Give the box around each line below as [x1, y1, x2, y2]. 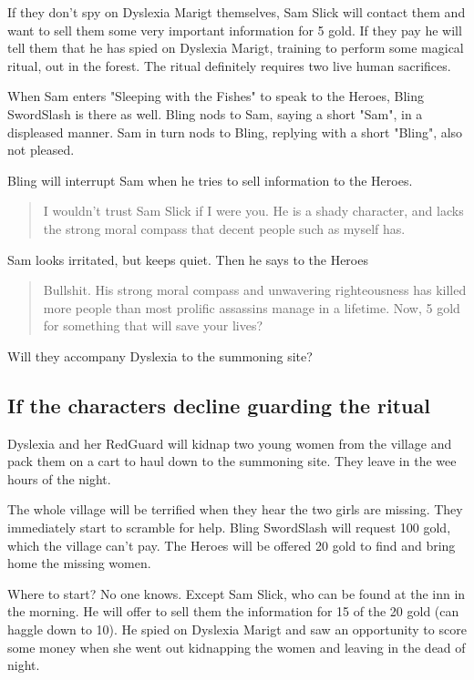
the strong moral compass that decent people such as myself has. [43, 218, 406, 238]
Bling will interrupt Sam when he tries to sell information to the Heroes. [7, 170, 413, 189]
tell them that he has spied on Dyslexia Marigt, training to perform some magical [7, 38, 464, 57]
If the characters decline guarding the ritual [7, 391, 430, 419]
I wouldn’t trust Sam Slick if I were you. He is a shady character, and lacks [43, 201, 464, 220]
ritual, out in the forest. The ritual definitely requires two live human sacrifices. [7, 56, 451, 75]
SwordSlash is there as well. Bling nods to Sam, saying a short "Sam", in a [7, 104, 423, 123]
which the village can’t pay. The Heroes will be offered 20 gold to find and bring [7, 535, 456, 554]
